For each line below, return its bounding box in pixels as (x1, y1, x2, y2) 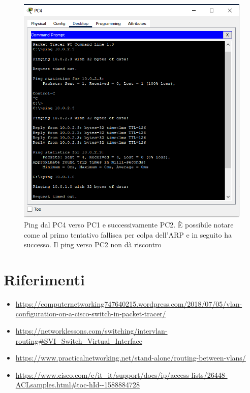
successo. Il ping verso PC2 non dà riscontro (24, 239, 162, 250)
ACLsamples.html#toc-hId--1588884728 (15, 379, 140, 390)
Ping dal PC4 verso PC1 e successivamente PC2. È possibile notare (24, 219, 234, 230)
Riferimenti (4, 269, 85, 289)
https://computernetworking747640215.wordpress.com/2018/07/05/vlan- (15, 298, 242, 309)
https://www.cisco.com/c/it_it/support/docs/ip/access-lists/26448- (15, 369, 228, 380)
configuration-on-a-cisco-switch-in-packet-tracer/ (15, 308, 166, 319)
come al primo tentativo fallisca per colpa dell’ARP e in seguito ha (24, 229, 232, 240)
